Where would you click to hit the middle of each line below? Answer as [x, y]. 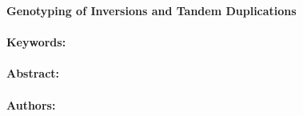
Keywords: [36, 42]
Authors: [31, 104]
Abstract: [33, 73]
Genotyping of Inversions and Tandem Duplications [151, 10]
